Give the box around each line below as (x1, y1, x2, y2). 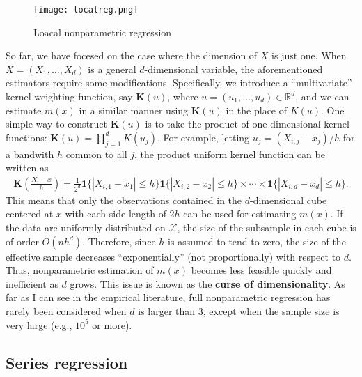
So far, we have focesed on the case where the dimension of (6, 48, 258, 63)
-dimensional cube (250, 192, 327, 207)
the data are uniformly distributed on (6, 220, 166, 235)
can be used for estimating (183, 206, 297, 221)
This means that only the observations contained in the (6, 192, 242, 207)
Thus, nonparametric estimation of (6, 263, 154, 277)
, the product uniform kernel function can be (134, 146, 325, 161)
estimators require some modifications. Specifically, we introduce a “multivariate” (6, 75, 352, 90)
